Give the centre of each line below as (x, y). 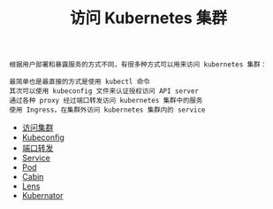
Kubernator (42, 196)
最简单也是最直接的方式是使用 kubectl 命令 (80, 82)
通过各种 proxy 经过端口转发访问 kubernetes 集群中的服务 (106, 101)
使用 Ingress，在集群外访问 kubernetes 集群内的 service (107, 110)
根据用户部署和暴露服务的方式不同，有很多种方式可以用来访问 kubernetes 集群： (138, 65)
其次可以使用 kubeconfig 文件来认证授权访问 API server (104, 91)
